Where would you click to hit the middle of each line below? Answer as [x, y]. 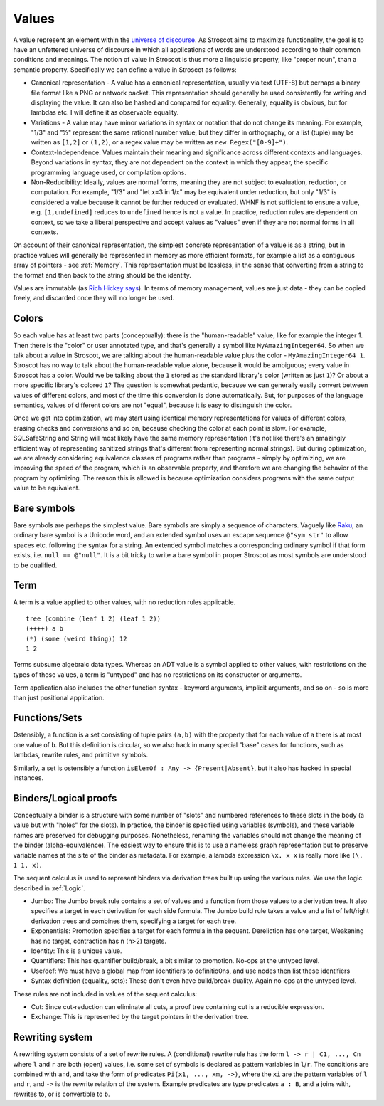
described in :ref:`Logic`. [49, 888]
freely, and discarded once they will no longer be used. [94, 298]
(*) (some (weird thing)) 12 [76, 638]
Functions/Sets [48, 718]
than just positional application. [59, 697]
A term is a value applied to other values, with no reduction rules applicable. [124, 602]
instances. [28, 778]
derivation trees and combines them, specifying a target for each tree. [134, 921]
